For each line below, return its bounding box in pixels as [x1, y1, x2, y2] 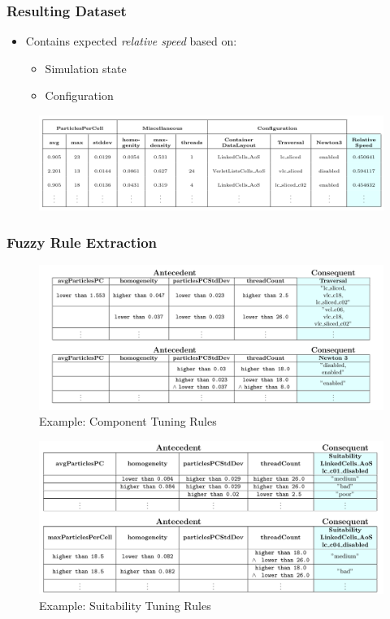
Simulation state [45, 59, 127, 76]
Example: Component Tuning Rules [39, 413, 217, 430]
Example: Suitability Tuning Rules [39, 597, 211, 614]
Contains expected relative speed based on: [25, 32, 237, 50]
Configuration [45, 87, 114, 104]
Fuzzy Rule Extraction [6, 232, 158, 252]
